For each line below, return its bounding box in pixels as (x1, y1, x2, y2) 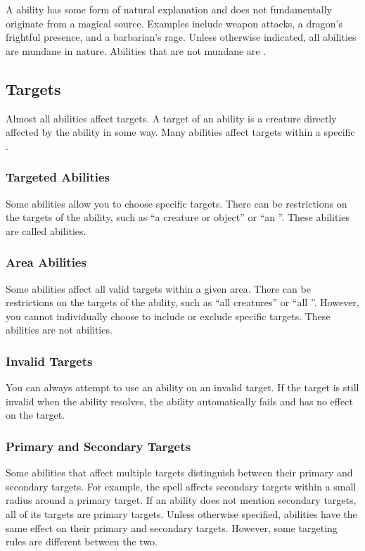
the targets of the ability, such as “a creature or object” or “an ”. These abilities (6, 210, 350, 224)
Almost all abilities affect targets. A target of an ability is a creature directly (6, 110, 337, 125)
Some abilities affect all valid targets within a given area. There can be (6, 281, 311, 296)
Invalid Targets (6, 352, 93, 369)
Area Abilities (6, 253, 87, 271)
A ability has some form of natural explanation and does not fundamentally (6, 2, 332, 16)
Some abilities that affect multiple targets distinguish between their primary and (6, 465, 353, 480)
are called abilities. (6, 223, 87, 238)
